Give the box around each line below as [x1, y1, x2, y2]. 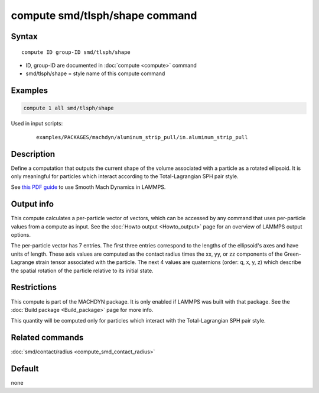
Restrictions [11, 282, 57, 292]
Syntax [11, 31, 38, 41]
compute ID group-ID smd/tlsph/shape [21, 49, 131, 56]
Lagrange [11, 259, 35, 266]
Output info [11, 199, 54, 210]
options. [11, 231, 31, 239]
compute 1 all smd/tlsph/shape [23, 105, 115, 112]
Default [11, 364, 39, 374]
